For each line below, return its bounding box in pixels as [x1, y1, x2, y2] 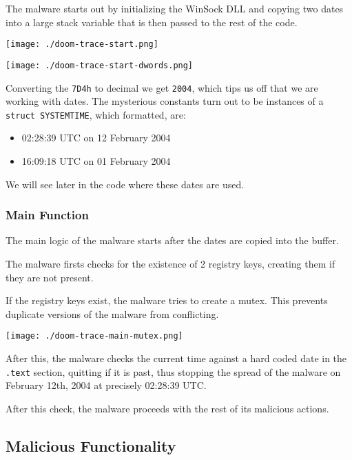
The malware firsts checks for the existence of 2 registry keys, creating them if [6, 257, 335, 270]
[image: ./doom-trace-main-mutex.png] [6, 331, 183, 341]
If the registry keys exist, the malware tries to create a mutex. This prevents [6, 293, 328, 308]
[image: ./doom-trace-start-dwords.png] [6, 60, 194, 70]
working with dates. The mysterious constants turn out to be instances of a [6, 94, 324, 108]
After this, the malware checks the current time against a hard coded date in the [6, 351, 347, 366]
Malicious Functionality [6, 434, 176, 456]
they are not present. [6, 270, 94, 284]
